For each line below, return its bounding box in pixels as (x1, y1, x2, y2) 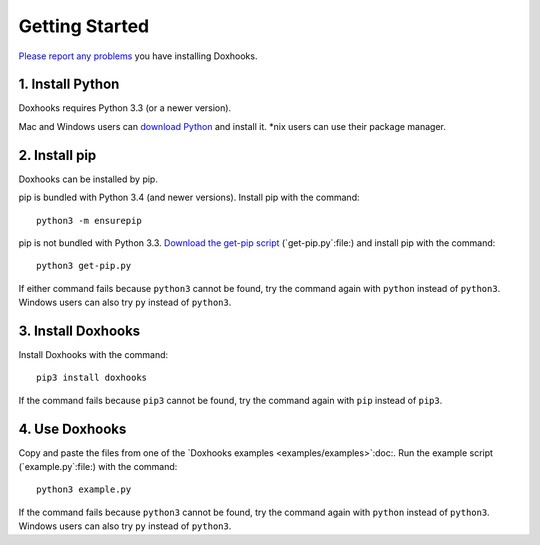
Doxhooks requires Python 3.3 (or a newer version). (18, 102, 232, 114)
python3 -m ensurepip (36, 215, 142, 226)
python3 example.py (36, 484, 132, 495)
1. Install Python (18, 76, 120, 93)
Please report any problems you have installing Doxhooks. (18, 50, 258, 62)
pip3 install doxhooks (36, 372, 148, 384)
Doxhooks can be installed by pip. (18, 173, 159, 185)
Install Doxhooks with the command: (18, 349, 169, 360)
